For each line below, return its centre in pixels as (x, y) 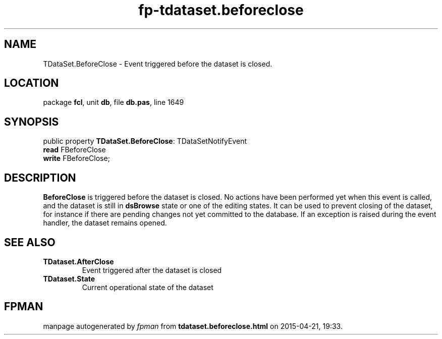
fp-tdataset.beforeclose (221, 10)
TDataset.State (69, 278)
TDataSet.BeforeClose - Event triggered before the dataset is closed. (158, 64)
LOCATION (32, 83)
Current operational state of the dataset (148, 287)
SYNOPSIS (32, 122)
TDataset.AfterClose (78, 261)
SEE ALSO (30, 242)
